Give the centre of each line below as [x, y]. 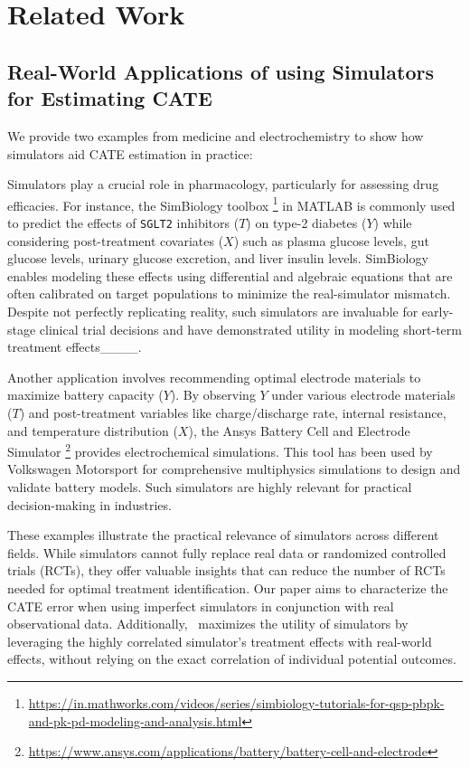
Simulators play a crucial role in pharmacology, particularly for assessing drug [223, 184]
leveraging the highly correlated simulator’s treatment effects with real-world [220, 641]
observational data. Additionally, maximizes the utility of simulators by [208, 624]
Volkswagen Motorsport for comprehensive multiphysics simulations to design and [234, 469]
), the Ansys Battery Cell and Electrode [299, 430]
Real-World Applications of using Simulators [221, 71]
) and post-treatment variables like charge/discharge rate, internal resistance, [233, 412]
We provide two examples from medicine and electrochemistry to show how [216, 135]
